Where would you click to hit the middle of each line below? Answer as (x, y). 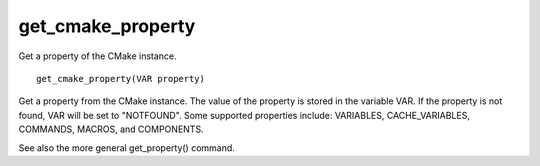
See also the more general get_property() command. (126, 147)
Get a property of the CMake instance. (97, 56)
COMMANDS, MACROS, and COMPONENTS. (111, 129)
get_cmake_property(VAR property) (120, 78)
